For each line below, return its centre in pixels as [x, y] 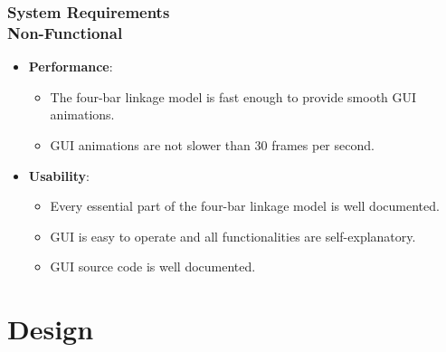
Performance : [71, 67]
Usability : [59, 175]
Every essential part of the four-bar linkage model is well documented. [245, 206]
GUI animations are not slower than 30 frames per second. [212, 144]
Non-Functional [65, 32]
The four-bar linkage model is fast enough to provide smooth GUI [233, 96]
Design [51, 329]
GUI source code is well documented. [153, 266]
